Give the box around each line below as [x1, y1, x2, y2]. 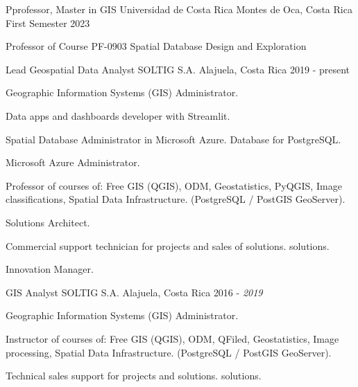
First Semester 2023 [6, 15, 90, 30]
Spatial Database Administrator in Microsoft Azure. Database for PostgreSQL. [6, 132, 341, 146]
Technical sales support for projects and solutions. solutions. [6, 368, 262, 383]
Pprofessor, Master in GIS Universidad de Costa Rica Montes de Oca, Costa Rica [6, 2, 352, 16]
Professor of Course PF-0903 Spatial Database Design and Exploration [6, 39, 307, 53]
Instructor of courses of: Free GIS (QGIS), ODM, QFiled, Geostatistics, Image [6, 331, 339, 345]
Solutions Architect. [6, 215, 90, 229]
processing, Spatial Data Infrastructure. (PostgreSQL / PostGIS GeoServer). [6, 345, 332, 359]
